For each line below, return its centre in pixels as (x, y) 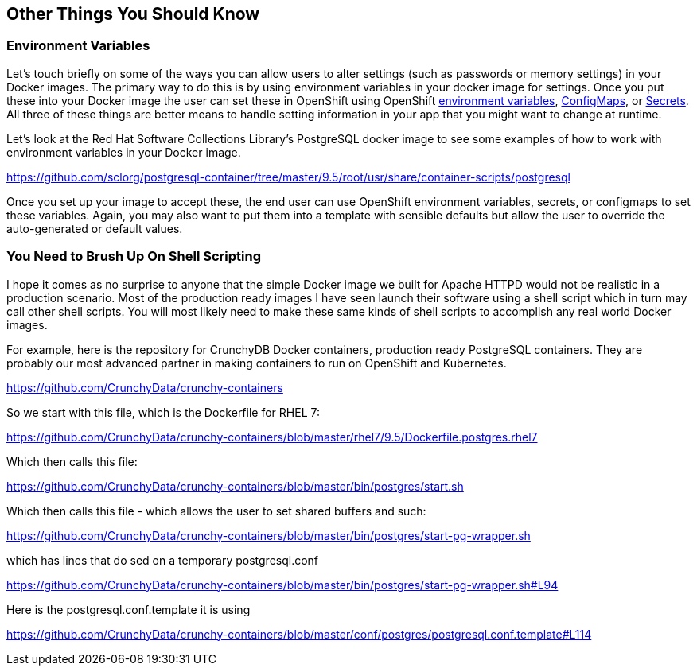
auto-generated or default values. (95, 228)
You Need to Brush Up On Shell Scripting (134, 256)
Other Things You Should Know (133, 14)
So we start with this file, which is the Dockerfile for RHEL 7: (163, 412)
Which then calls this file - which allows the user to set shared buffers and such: (216, 511)
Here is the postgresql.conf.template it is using (128, 609)
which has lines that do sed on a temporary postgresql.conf (163, 560)
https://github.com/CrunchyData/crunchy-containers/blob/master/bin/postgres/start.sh (235, 486)
